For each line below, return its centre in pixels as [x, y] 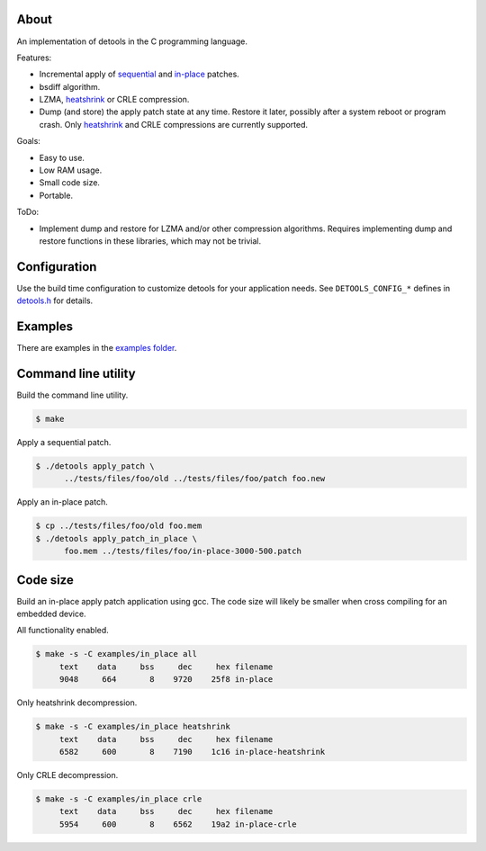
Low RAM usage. [71, 170]
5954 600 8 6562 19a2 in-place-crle [178, 824]
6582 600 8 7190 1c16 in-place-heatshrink [192, 752]
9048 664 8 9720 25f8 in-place [166, 680]
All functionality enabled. [63, 631]
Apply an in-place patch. [62, 502]
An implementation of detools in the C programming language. [132, 41]
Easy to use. [62, 157]
